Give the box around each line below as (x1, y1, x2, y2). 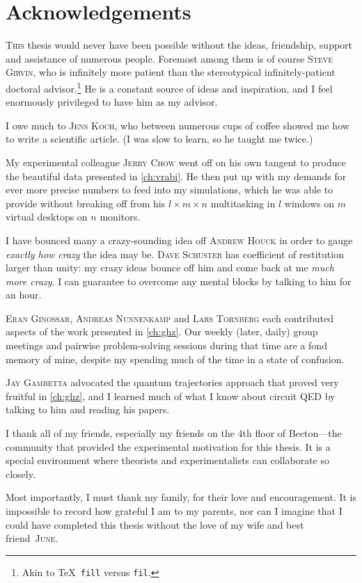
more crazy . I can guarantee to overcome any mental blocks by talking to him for (6, 273, 352, 288)
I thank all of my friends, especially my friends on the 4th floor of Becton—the (6, 426, 342, 440)
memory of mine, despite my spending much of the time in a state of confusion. (6, 351, 345, 366)
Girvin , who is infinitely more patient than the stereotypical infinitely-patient (6, 65, 336, 79)
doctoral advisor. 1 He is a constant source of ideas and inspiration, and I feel (6, 79, 333, 95)
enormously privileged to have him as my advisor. (6, 95, 218, 109)
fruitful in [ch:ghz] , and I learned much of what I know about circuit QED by (6, 388, 336, 403)
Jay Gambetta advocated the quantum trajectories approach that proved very (6, 375, 339, 390)
